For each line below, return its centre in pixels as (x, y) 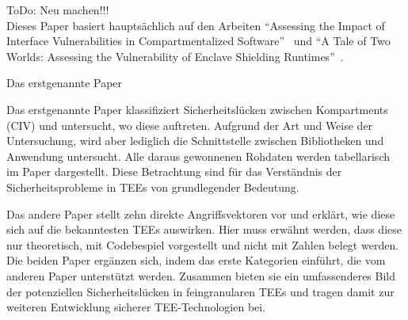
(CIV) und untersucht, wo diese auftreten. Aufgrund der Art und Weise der (190, 125)
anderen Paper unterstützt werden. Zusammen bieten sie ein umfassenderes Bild (201, 275)
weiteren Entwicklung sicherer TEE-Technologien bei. (136, 307)
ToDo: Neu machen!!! (58, 10)
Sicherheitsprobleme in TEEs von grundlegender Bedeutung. (153, 187)
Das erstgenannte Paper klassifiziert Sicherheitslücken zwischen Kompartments (197, 109)
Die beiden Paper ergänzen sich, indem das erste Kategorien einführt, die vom (196, 260)
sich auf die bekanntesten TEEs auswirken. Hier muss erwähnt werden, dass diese (204, 229)
